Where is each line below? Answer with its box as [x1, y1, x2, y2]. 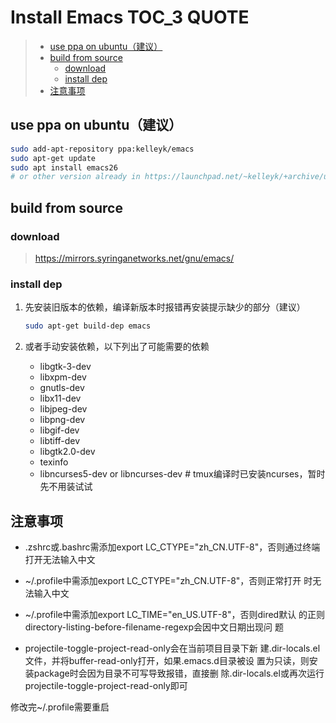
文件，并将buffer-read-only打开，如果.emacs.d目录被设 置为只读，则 [24, 654, 310, 666]
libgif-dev [39, 424, 80, 436]
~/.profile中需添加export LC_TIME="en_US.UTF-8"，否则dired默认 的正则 [24, 608, 326, 620]
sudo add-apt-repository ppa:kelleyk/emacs [10, 144, 195, 154]
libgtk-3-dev [39, 361, 92, 373]
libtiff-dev [39, 435, 81, 447]
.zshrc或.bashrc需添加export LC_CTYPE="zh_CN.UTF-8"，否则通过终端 [24, 541, 321, 553]
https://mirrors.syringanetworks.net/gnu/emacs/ [34, 252, 235, 264]
